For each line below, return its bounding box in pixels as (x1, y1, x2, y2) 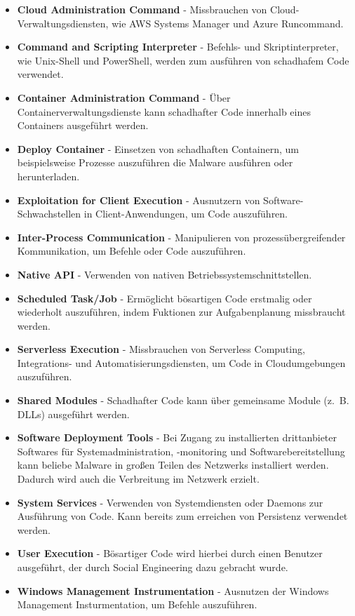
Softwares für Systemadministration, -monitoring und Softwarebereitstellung (17, 443, 345, 458)
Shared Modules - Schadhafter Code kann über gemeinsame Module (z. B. (17, 393, 349, 408)
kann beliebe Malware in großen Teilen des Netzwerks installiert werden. (17, 457, 329, 472)
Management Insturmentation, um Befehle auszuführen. (17, 597, 257, 612)
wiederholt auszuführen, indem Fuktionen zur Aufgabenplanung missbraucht (17, 304, 346, 319)
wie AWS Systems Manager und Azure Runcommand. (112, 15, 344, 30)
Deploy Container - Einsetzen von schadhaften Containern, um (17, 141, 299, 156)
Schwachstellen (17, 206, 81, 221)
